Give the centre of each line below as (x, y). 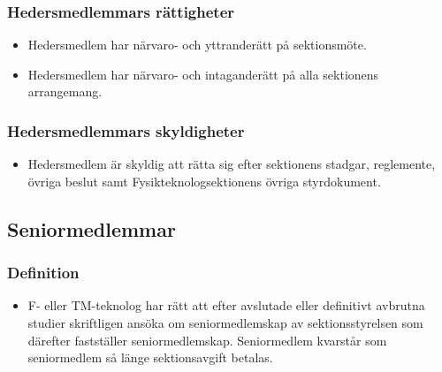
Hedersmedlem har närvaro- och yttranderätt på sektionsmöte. (197, 45)
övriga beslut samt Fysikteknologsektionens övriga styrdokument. (204, 181)
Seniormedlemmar (91, 228)
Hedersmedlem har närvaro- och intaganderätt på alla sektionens (203, 74)
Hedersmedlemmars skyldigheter (126, 130)
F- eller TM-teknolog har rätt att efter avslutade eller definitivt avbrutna (226, 305)
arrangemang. (65, 91)
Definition (43, 273)
